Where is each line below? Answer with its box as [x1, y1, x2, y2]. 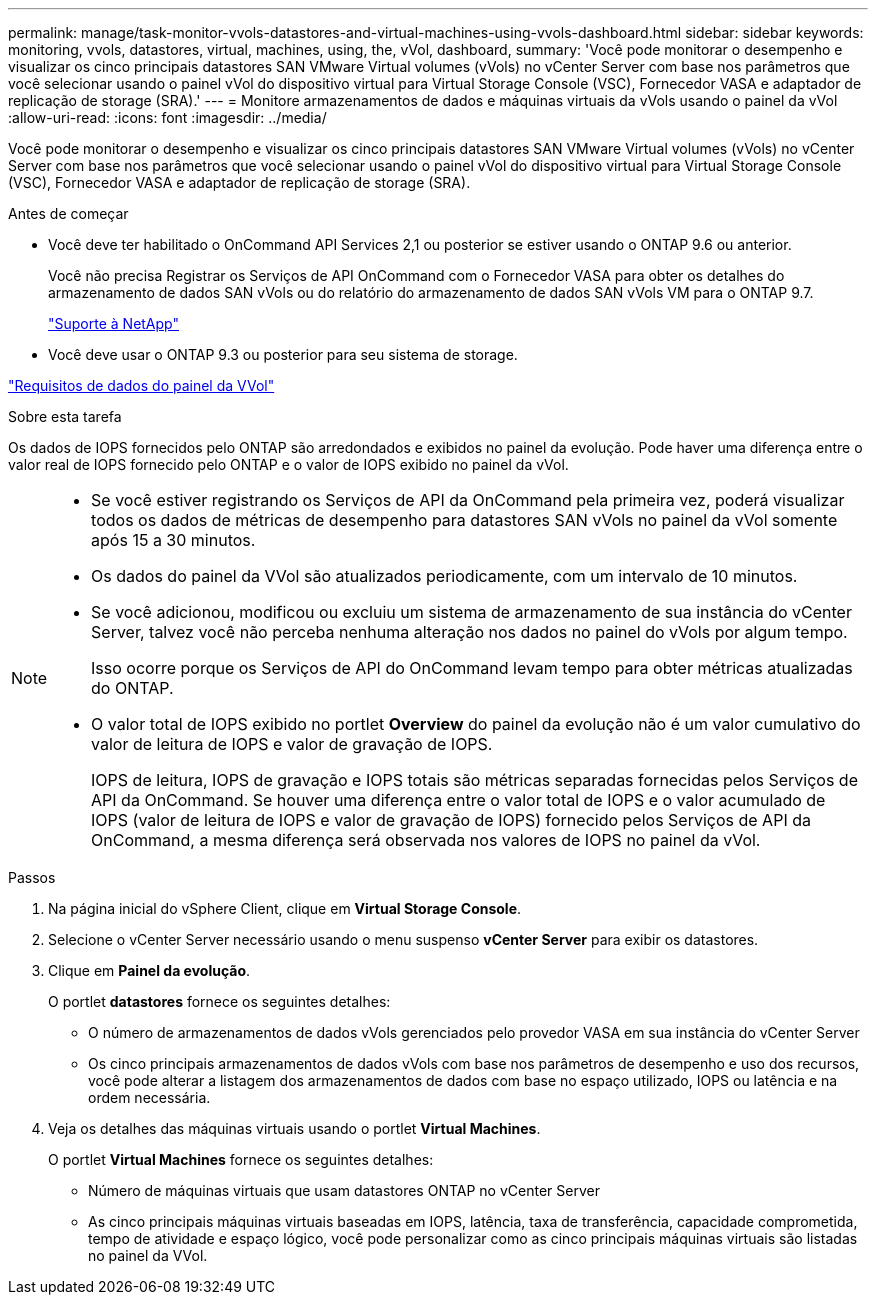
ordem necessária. [88, 1089, 211, 1106]
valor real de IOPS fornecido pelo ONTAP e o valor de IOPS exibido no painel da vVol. [8, 456, 569, 473]
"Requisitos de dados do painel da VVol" [8, 377, 275, 394]
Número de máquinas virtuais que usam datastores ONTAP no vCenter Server [88, 1182, 600, 1199]
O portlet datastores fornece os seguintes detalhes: [48, 993, 391, 1010]
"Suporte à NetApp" [48, 315, 179, 332]
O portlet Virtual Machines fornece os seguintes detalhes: [48, 1151, 434, 1168]
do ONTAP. [91, 678, 174, 698]
